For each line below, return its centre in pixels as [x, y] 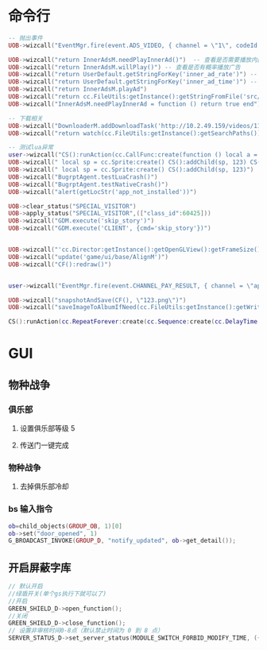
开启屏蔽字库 [40, 568]
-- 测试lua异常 [31, 148]
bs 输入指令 [31, 509]
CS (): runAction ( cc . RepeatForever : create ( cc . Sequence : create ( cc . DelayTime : [135, 322]
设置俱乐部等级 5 [47, 428]
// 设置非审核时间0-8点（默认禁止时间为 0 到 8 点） [86, 631]
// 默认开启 [26, 586]
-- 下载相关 [26, 118]
